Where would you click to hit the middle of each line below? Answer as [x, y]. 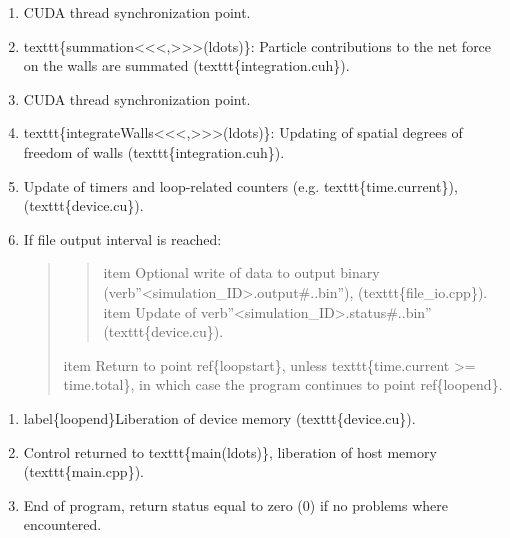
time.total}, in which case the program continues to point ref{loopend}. [283, 384]
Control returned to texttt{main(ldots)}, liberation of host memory [230, 451]
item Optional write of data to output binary [241, 272]
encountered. [62, 524]
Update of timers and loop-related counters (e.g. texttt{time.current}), [240, 185]
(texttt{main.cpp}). [83, 471]
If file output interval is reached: [122, 238]
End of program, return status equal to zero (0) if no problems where [236, 504]
